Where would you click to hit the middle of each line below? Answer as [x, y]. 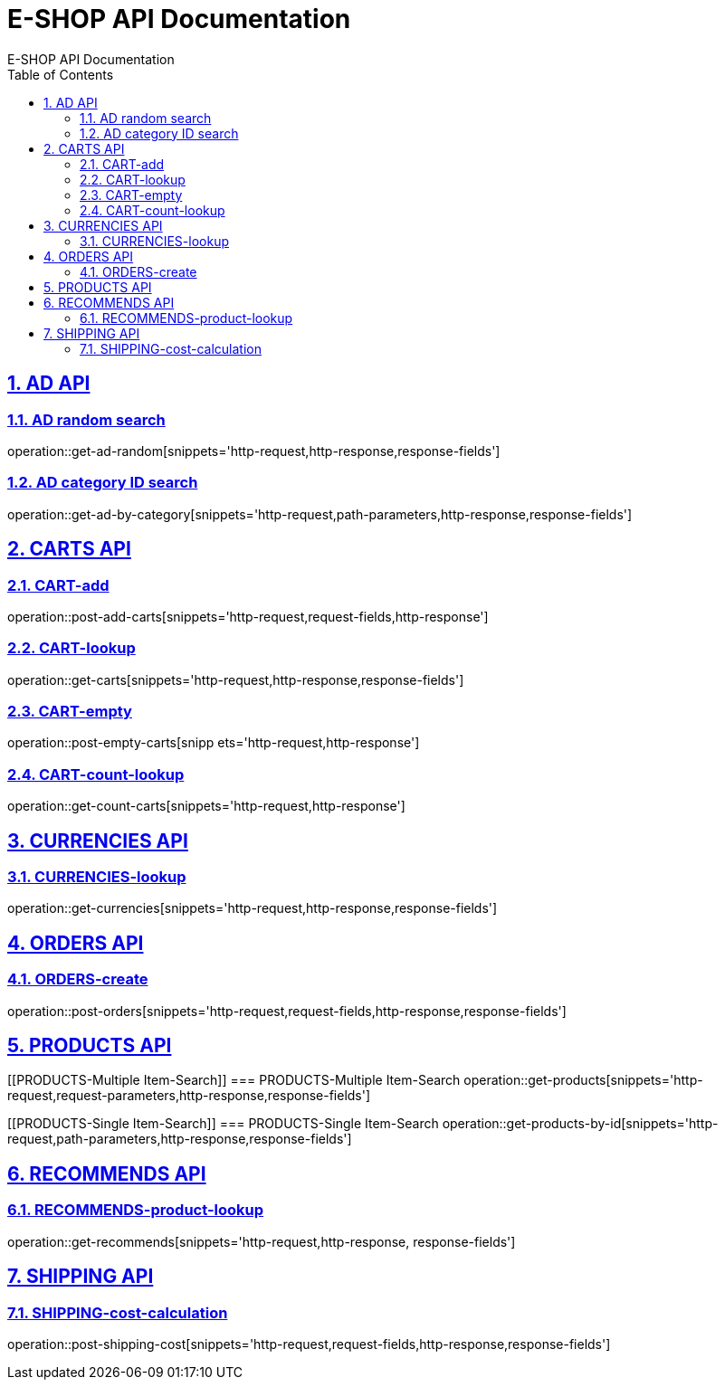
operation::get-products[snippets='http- [583, 1080]
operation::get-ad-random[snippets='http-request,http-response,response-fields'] [254, 451]
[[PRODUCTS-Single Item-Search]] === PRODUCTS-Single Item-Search [223, 1124]
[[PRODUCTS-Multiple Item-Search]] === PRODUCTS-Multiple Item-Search [234, 1080]
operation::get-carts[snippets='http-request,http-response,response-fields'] [236, 679]
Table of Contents [61, 74]
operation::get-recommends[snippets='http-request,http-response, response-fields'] [262, 1241]
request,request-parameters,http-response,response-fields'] [189, 1096]
